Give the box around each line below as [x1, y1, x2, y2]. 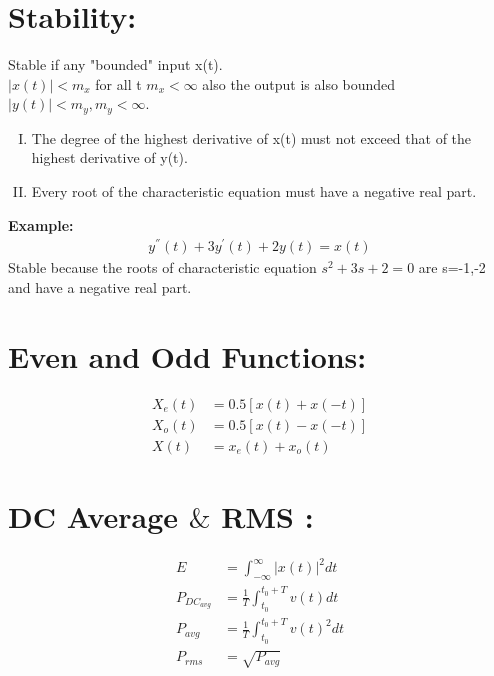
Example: [8, 214, 74, 235]
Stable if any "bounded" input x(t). [8, 54, 223, 75]
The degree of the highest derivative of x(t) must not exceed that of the [31, 127, 472, 148]
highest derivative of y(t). [31, 147, 188, 168]
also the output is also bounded [202, 73, 396, 94]
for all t [95, 73, 142, 94]
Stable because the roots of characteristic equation [8, 257, 317, 278]
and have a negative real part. [8, 276, 192, 297]
